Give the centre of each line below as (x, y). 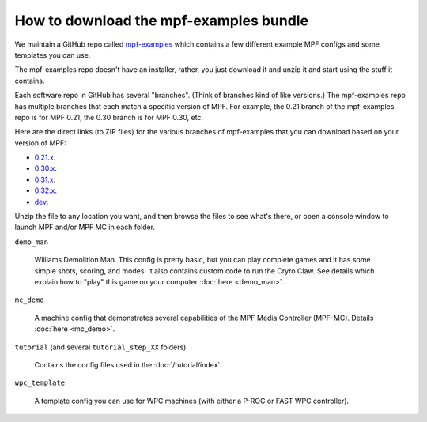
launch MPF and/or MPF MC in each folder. (85, 227)
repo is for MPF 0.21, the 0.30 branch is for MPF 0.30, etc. (109, 117)
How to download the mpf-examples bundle (161, 21)
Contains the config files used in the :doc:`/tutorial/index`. (128, 364)
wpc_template (40, 383)
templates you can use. (53, 55)
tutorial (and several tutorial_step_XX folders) (100, 347)
